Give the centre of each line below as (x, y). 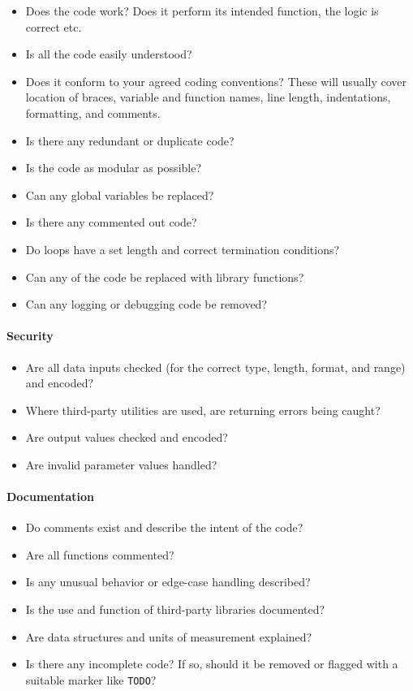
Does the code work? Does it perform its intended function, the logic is (202, 11)
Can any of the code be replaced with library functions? (165, 276)
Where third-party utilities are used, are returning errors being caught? (203, 410)
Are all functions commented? (100, 554)
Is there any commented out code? (111, 222)
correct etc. (54, 26)
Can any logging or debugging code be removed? (146, 304)
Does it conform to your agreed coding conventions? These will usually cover (216, 81)
